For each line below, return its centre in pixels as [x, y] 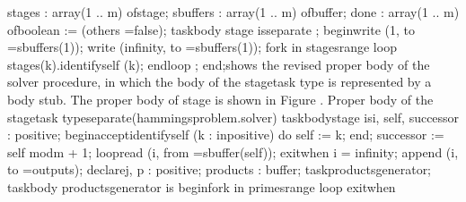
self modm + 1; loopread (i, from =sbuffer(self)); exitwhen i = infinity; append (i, [233, 151]
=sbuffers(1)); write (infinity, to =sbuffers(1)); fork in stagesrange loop [202, 47]
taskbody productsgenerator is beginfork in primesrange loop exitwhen [202, 186]
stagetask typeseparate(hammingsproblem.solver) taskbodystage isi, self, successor [233, 117]
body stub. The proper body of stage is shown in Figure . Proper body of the [220, 99]
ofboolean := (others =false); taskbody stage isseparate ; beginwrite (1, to [211, 29]
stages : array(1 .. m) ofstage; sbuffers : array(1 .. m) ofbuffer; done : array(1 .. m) [233, 12]
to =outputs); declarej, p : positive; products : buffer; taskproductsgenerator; [220, 169]
